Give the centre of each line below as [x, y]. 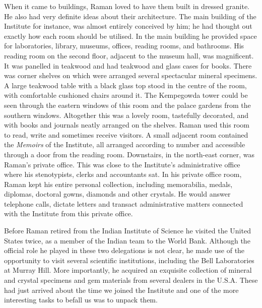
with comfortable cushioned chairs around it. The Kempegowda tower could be [126, 95]
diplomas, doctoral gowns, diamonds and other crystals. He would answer [117, 194]
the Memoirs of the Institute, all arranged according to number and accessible [125, 144]
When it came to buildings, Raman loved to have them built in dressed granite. [127, 6]
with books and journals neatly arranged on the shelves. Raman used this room [127, 125]
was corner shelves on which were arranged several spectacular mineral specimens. [131, 75]
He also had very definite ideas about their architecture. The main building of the [130, 16]
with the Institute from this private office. [69, 213]
